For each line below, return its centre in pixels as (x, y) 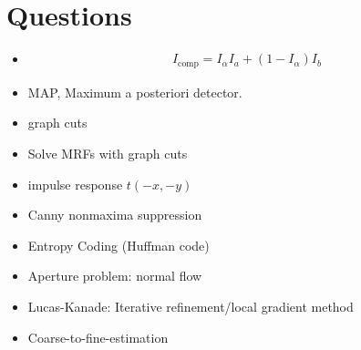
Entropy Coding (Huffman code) (119, 245)
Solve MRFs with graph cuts (108, 154)
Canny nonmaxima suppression (115, 215)
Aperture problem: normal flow (115, 276)
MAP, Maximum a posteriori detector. (135, 92)
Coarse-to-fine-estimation (98, 337)
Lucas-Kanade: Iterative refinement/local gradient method (191, 307)
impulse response (75, 184)
